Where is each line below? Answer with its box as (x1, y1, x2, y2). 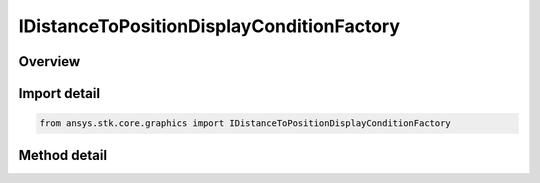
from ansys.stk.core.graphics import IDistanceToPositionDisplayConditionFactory (39, 118, 452, 129)
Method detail (18, 146, 108, 164)
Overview (18, 53, 81, 70)
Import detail (18, 85, 100, 102)
